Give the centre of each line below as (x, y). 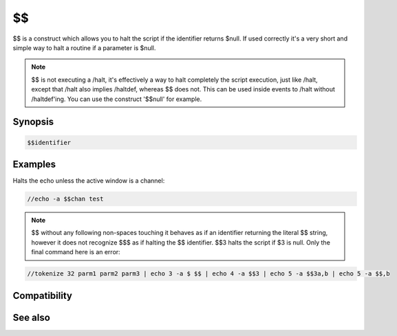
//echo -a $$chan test (65, 199)
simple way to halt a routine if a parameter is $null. (84, 47)
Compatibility (42, 295)
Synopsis (33, 122)
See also (32, 317)
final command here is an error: (76, 252)
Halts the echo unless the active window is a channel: (89, 181)
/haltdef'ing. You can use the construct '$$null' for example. (117, 99)
